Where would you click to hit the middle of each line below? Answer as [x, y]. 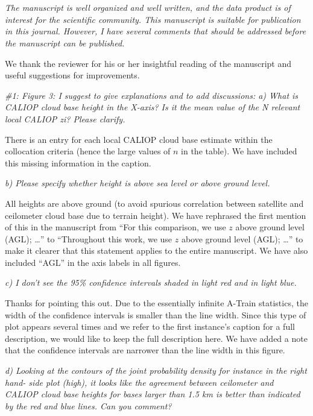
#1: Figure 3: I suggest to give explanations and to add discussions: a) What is [152, 95]
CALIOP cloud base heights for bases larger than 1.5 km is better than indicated [153, 394]
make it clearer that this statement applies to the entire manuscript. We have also [156, 251]
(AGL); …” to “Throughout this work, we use [89, 238]
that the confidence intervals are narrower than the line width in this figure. [145, 350]
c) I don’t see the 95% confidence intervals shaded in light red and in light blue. [151, 282]
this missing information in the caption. [78, 162]
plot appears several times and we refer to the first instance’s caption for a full [150, 326]
